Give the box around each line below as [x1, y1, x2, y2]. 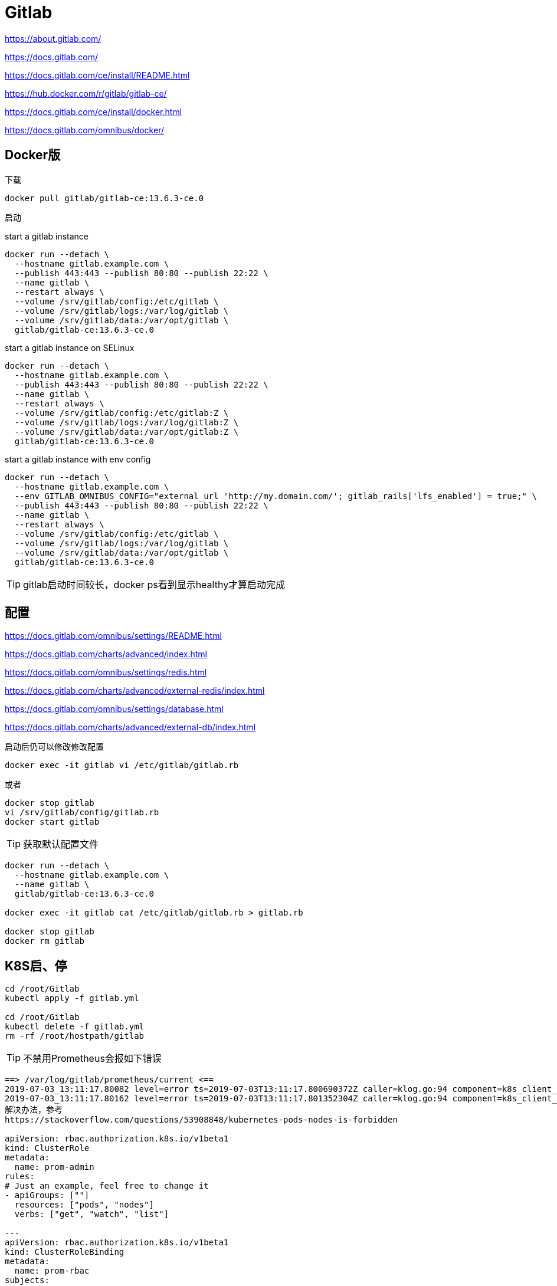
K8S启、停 [5, 958, 67, 973]
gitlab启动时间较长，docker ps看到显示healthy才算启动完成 [23, 578, 286, 590]
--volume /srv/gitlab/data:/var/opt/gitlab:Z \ [14, 427, 239, 437]
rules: [5, 1172, 35, 1182]
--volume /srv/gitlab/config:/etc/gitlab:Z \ [14, 408, 229, 418]
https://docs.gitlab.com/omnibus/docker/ [5, 124, 164, 135]
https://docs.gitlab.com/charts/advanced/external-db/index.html [5, 722, 256, 733]
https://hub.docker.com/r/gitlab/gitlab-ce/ [5, 88, 167, 99]
